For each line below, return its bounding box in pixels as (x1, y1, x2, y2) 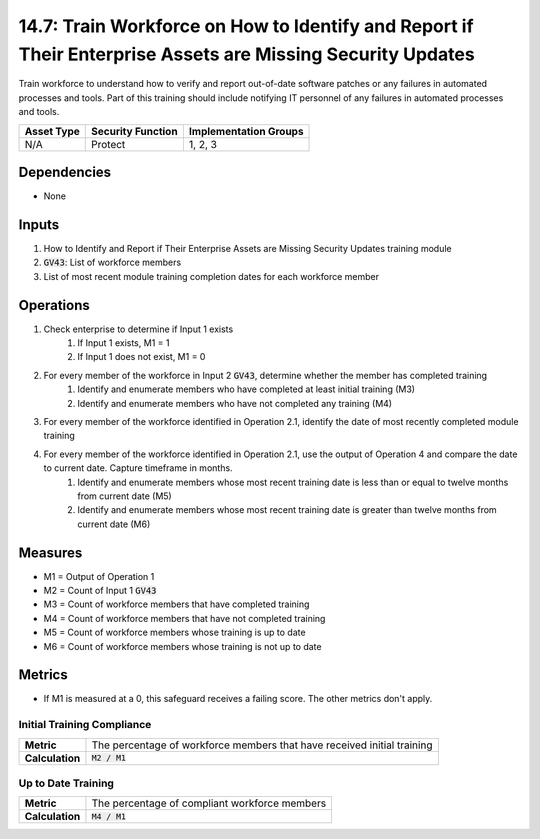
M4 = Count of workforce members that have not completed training (43, 612, 326, 624)
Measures (18, 544, 83, 561)
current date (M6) (77, 518, 151, 530)
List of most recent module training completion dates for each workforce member (43, 270, 380, 282)
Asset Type (24, 124, 80, 138)
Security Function (91, 124, 179, 138)
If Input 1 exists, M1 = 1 (77, 337, 170, 349)
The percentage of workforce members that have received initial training (91, 738, 433, 752)
